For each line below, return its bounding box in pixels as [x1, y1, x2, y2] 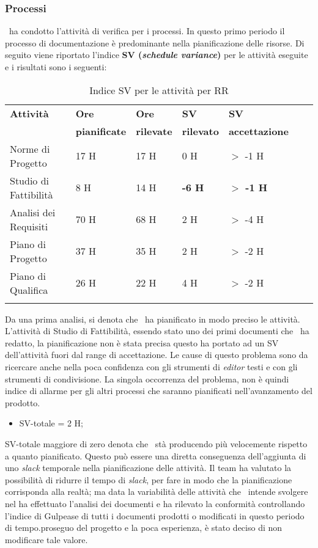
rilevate [136, 123, 172, 138]
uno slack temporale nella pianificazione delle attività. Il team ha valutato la [5, 461, 292, 474]
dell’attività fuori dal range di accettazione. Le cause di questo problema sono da [5, 348, 308, 361]
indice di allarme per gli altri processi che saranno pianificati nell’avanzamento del [5, 384, 312, 397]
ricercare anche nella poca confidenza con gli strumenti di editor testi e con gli [5, 360, 298, 373]
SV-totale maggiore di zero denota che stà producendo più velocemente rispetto [5, 437, 308, 450]
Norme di [10, 141, 50, 156]
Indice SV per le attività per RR [89, 82, 229, 97]
